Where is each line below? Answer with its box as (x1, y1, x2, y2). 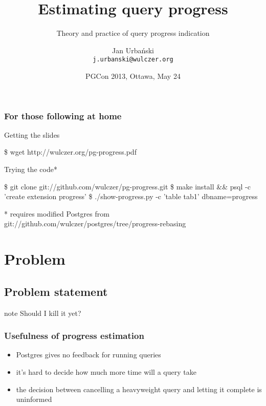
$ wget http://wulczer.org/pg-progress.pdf (4, 146, 137, 157)
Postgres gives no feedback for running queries (16, 349, 161, 360)
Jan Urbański (112, 45, 154, 55)
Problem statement (4, 283, 108, 299)
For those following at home (4, 109, 122, 122)
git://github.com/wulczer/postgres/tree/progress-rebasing (4, 218, 186, 229)
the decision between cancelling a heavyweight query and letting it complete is (16, 383, 262, 394)
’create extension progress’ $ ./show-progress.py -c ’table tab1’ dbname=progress (4, 191, 258, 202)
